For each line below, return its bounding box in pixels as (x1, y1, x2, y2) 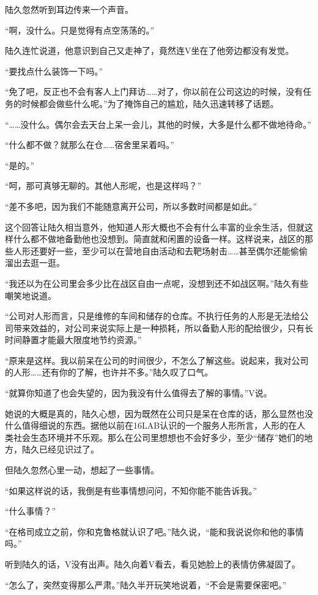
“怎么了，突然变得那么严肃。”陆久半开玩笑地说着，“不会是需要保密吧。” (5, 578, 287, 591)
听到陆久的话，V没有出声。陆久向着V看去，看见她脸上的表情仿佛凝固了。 (5, 558, 300, 570)
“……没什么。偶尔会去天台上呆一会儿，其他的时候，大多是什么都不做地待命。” (5, 117, 311, 130)
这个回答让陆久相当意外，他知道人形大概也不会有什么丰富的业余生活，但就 (5, 220, 305, 233)
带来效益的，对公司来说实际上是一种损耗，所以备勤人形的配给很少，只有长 (13, 321, 313, 334)
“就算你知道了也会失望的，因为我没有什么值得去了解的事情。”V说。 (5, 386, 272, 399)
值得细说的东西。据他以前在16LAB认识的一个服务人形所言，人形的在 (21, 419, 297, 432)
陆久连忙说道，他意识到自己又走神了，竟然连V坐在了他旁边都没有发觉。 (5, 44, 294, 57)
